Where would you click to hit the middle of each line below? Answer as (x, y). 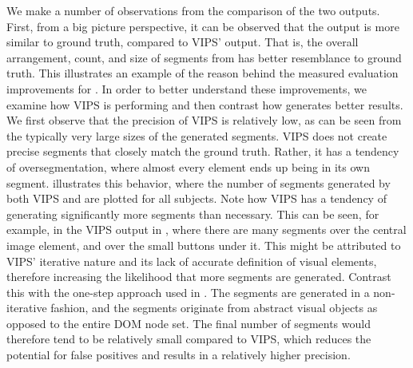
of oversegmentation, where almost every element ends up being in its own (188, 166)
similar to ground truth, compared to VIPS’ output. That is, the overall (183, 42)
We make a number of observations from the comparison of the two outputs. (193, 10)
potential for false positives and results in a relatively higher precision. (179, 355)
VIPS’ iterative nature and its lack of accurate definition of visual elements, (192, 261)
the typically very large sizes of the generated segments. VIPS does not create (197, 135)
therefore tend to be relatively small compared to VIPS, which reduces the (189, 339)
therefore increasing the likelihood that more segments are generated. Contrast (199, 277)
